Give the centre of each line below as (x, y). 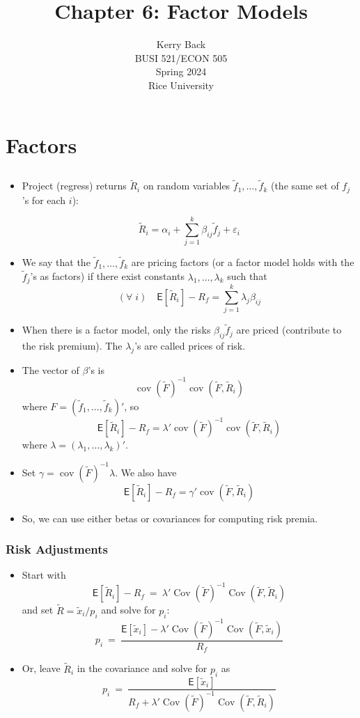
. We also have (146, 472)
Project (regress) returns (74, 186)
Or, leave (41, 668)
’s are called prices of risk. (190, 346)
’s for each (44, 200)
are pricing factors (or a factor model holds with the (243, 262)
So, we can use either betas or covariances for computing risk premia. (170, 518)
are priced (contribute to (289, 330)
